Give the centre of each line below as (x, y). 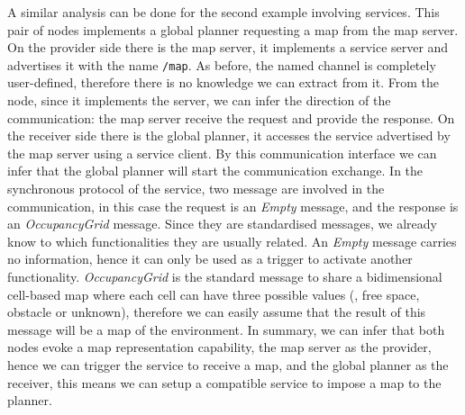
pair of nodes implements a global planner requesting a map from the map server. (233, 29)
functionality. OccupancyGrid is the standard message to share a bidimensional (225, 276)
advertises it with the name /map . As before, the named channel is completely (222, 64)
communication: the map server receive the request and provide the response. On (231, 117)
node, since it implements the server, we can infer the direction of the (199, 100)
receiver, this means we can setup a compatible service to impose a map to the (224, 382)
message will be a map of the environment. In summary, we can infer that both (226, 329)
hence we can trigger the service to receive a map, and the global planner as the (228, 364)
